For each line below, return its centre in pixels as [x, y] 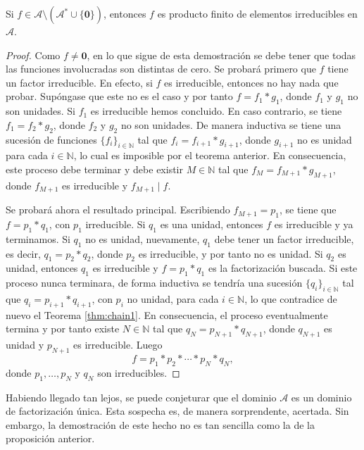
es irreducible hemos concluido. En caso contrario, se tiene [216, 111]
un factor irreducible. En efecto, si [79, 82]
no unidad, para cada [173, 298]
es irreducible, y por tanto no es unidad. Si [231, 253]
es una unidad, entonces [212, 224]
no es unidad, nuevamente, [143, 238]
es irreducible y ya [314, 224]
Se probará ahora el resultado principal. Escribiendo [118, 210]
